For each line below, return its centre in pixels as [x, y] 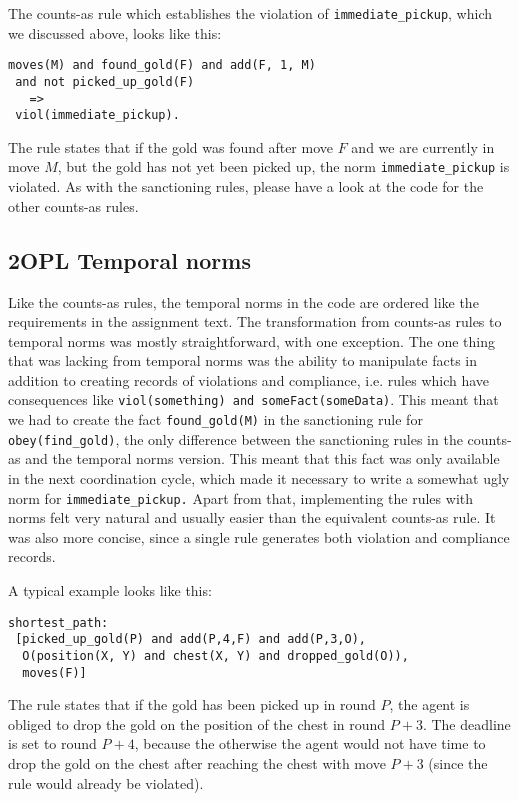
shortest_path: [58, 622]
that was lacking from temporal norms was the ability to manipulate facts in [243, 360]
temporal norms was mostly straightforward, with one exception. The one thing [252, 340]
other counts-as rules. [73, 205]
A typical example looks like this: [110, 590]
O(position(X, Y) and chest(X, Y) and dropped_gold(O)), [215, 655]
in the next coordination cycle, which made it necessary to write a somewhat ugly [259, 478]
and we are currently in [423, 146]
